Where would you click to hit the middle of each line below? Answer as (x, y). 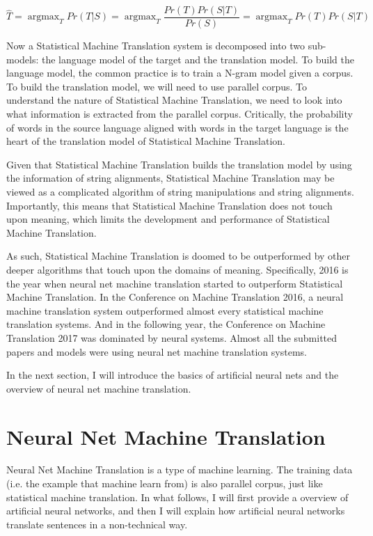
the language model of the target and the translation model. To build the (198, 59)
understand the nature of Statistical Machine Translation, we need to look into (174, 100)
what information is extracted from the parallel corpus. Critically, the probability (180, 114)
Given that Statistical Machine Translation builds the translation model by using (179, 164)
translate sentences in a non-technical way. (97, 524)
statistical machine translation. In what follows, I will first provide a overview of (177, 497)
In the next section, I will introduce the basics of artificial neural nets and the (173, 375)
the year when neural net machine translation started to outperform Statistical (175, 283)
